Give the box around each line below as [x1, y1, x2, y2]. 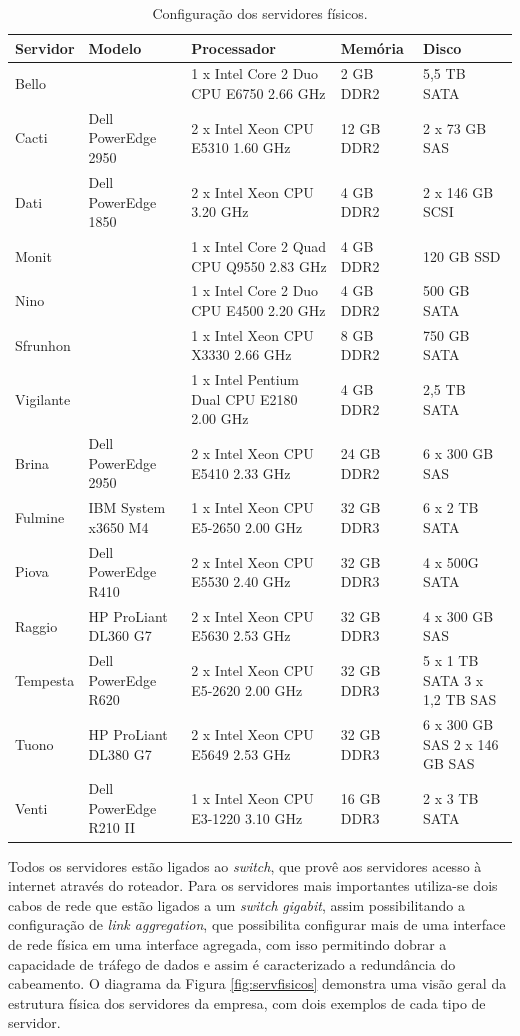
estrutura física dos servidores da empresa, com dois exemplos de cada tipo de [8, 992, 486, 1013]
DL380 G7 [88, 743, 152, 764]
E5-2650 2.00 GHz [191, 516, 303, 537]
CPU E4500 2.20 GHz [191, 299, 326, 320]
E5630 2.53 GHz [191, 625, 291, 646]
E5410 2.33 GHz [191, 462, 291, 483]
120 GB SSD [422, 245, 501, 266]
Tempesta [15, 669, 75, 690]
